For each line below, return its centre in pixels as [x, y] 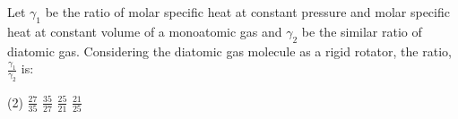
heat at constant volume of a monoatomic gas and [145, 31]
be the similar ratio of [362, 31]
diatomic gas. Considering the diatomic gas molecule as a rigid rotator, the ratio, [229, 51]
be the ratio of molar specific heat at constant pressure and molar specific [247, 12]
